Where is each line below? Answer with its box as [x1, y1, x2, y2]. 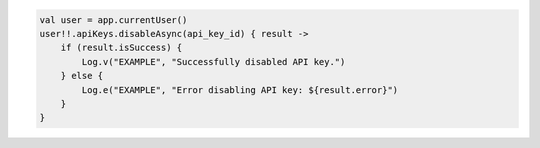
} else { [60, 70, 104, 82]
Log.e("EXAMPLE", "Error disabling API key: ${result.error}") [81, 84, 399, 95]
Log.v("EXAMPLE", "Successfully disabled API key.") [81, 56, 346, 67]
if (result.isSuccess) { [60, 42, 183, 54]
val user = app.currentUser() [39, 14, 188, 25]
